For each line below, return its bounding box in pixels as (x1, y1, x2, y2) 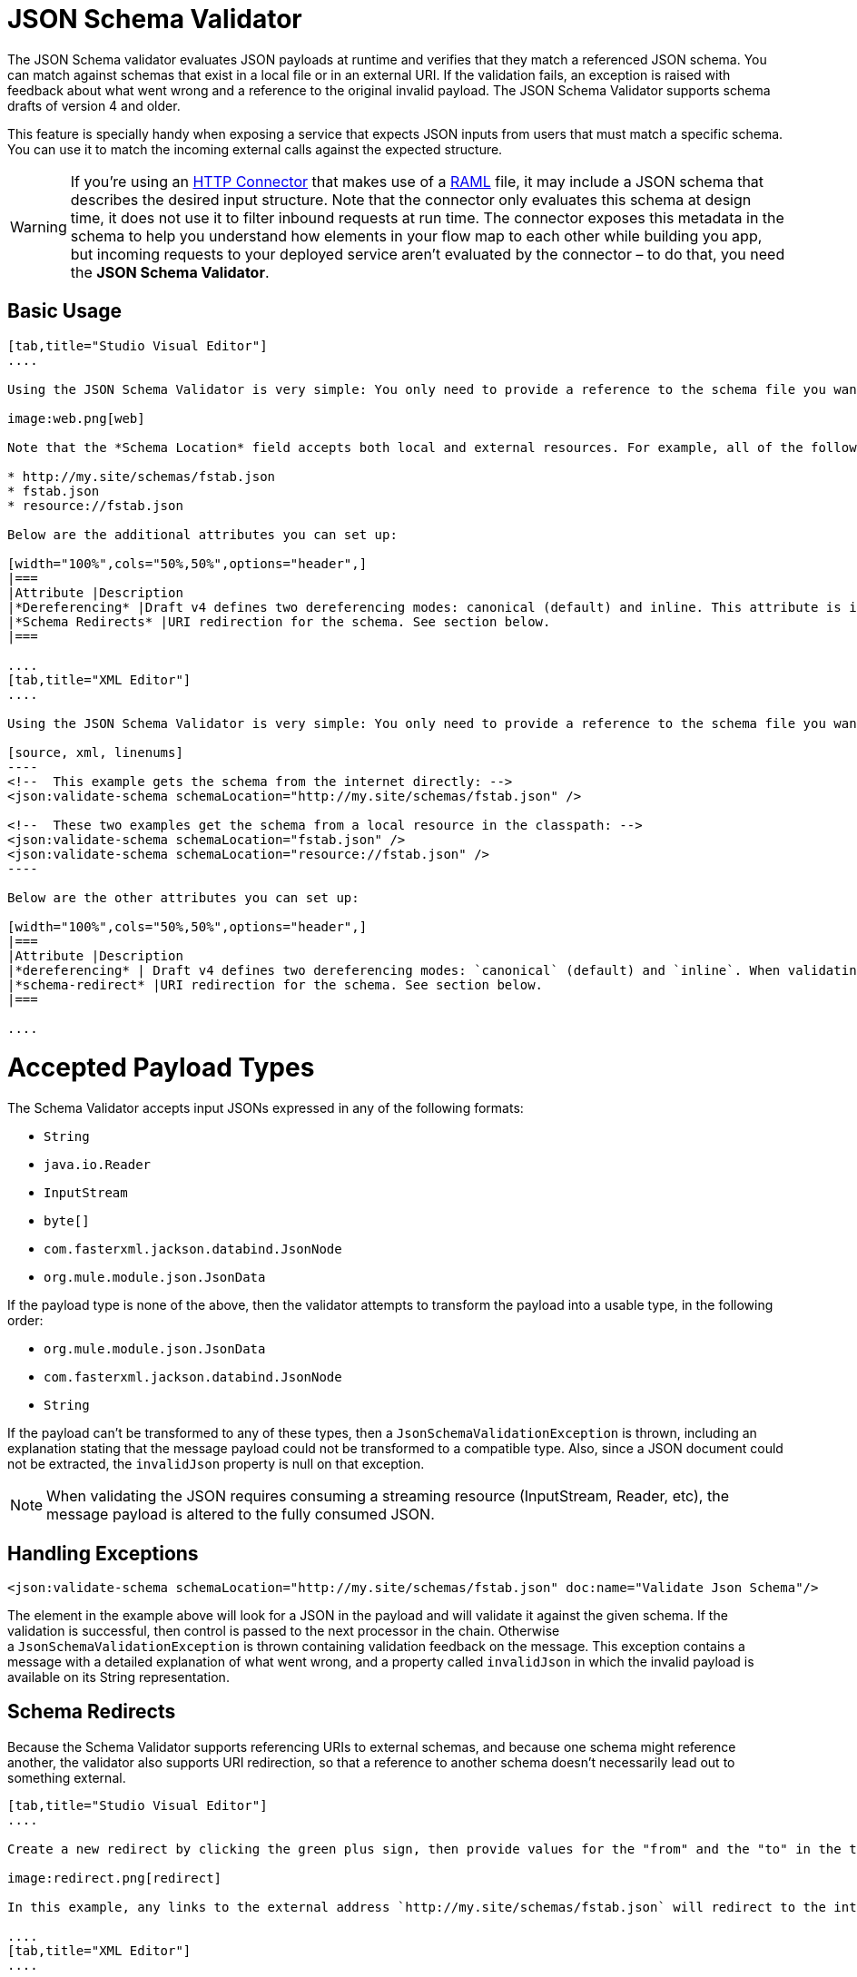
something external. (7, 1769, 126, 1785)
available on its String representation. (7, 1668, 230, 1685)
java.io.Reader (44, 1157, 152, 1173)
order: (7, 1313, 44, 1329)
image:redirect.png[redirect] (7, 1870, 222, 1885)
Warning (10, 217, 67, 236)
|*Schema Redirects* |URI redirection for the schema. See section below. (7, 614, 551, 629)
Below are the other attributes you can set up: (7, 890, 360, 905)
